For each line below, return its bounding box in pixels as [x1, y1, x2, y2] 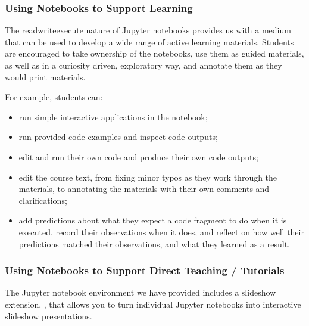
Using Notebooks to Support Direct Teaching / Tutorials [5, 263, 285, 278]
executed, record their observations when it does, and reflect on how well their [18, 225, 304, 238]
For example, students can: [5, 91, 103, 103]
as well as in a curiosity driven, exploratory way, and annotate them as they [5, 59, 282, 71]
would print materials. [5, 70, 86, 83]
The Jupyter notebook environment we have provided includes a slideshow [5, 286, 276, 299]
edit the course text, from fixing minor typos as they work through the [18, 170, 277, 183]
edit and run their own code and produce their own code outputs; [18, 150, 258, 163]
